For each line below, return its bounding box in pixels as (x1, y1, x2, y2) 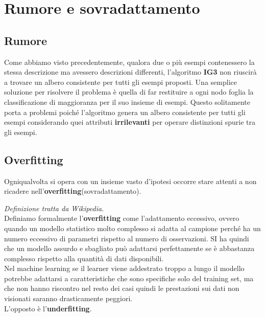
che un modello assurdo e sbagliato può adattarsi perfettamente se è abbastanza (4, 243, 255, 254)
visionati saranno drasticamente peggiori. (4, 293, 133, 304)
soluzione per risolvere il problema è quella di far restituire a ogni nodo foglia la (4, 86, 254, 97)
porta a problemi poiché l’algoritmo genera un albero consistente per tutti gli (4, 106, 246, 117)
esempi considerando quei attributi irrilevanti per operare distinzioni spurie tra (4, 117, 256, 127)
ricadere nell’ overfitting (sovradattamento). (4, 186, 141, 196)
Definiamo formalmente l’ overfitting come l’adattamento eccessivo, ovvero (4, 213, 239, 223)
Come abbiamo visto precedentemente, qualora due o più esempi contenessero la (4, 56, 255, 67)
